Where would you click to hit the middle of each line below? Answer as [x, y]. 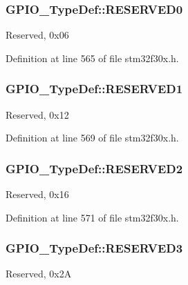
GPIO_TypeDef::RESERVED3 [94, 248]
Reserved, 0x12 [37, 114]
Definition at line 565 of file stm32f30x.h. [92, 58]
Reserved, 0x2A [39, 274]
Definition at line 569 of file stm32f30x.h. [92, 138]
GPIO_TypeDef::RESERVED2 [94, 168]
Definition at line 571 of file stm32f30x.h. [92, 217]
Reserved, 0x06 [37, 35]
